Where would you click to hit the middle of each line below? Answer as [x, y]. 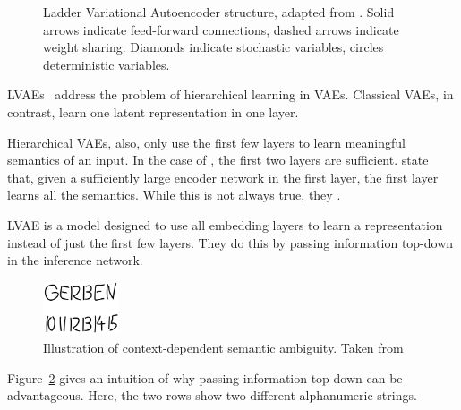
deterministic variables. [107, 64]
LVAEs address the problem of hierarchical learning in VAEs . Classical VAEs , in [230, 94]
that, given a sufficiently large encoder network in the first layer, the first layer [223, 177]
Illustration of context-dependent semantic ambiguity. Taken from [223, 348]
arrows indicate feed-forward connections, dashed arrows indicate [221, 29]
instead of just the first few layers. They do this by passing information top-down [230, 242]
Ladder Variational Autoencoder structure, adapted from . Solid [219, 12]
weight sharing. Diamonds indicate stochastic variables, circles [213, 47]
